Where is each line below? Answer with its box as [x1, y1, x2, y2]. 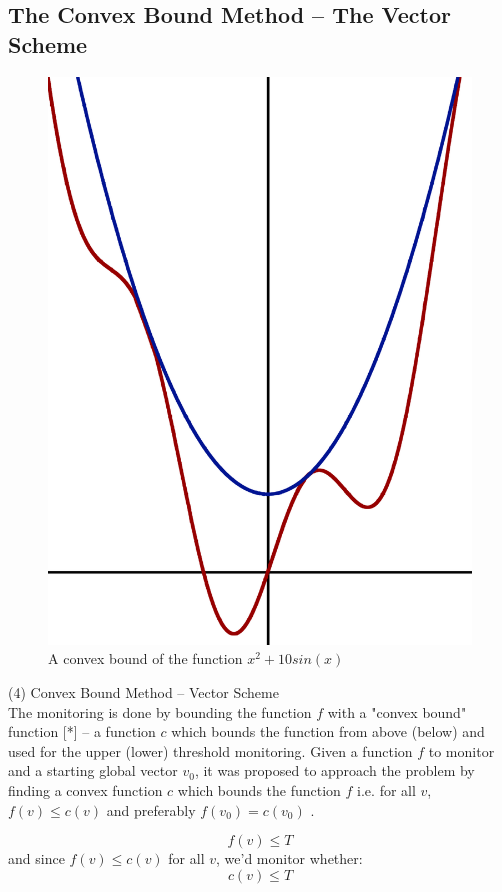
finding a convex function [8, 780, 163, 801]
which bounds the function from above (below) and [171, 721, 485, 742]
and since [8, 848, 65, 869]
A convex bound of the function [48, 648, 243, 669]
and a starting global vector [8, 760, 178, 781]
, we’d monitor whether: [216, 848, 363, 869]
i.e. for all [357, 780, 416, 801]
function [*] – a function [8, 721, 156, 742]
